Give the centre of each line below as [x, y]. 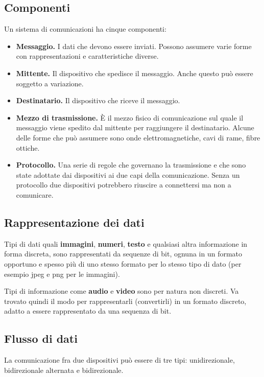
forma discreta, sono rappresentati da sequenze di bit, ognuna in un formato [123, 254]
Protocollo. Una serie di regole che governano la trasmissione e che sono [131, 165]
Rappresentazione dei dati [74, 222]
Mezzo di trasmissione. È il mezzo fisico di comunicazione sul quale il [130, 117]
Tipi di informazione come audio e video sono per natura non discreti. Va [122, 291]
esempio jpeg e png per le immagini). [62, 274]
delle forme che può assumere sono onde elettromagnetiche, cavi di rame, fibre [138, 137]
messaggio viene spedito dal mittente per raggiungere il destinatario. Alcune [135, 127]
